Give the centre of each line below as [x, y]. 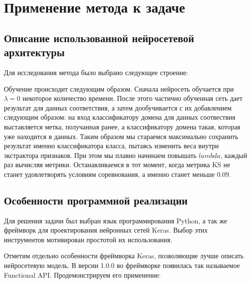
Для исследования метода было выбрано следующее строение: [96, 72]
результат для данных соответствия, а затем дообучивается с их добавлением [118, 107]
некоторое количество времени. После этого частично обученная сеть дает [133, 98]
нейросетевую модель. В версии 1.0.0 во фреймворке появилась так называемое [122, 265]
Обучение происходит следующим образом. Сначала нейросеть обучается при [119, 88]
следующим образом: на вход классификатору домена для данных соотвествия [120, 117]
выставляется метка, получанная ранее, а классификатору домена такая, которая [122, 126]
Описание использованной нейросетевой [99, 38]
